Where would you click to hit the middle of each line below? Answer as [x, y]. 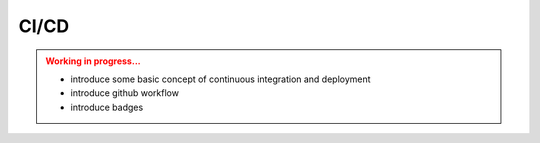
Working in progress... [93, 61]
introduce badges [107, 107]
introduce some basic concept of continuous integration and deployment [220, 79]
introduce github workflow [125, 93]
